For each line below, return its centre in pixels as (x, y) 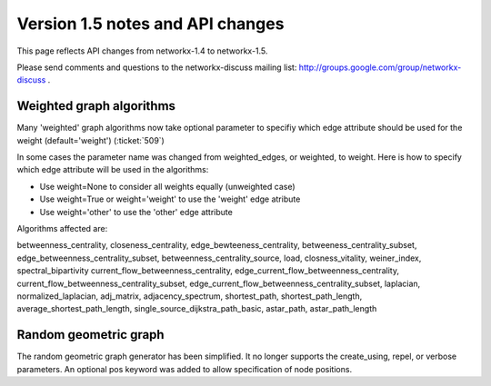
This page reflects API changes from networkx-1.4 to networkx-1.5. (142, 51)
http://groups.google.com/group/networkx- (380, 67)
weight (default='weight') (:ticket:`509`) (91, 140)
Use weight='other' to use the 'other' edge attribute (136, 212)
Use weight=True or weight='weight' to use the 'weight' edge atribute (170, 199)
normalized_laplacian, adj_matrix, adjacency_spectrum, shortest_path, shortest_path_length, (190, 296)
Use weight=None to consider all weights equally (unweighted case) (167, 186)
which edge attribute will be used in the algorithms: (113, 170)
